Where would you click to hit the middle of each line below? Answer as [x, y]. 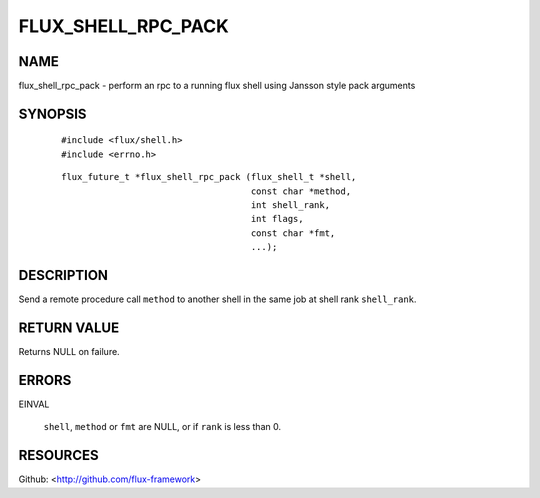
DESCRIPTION [63, 275]
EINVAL [34, 404]
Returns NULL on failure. [69, 352]
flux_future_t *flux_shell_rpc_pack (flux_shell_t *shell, [209, 177]
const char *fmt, [293, 233]
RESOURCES [58, 455]
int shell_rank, [290, 205]
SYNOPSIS [52, 113]
